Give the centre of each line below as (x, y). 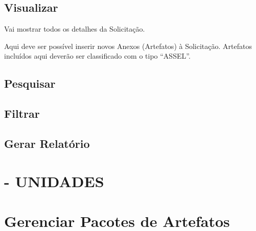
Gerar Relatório (47, 143)
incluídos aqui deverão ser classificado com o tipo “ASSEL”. (97, 56)
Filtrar (22, 113)
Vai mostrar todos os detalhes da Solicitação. (75, 29)
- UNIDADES (54, 181)
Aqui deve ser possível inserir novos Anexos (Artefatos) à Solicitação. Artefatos (128, 46)
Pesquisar (30, 83)
